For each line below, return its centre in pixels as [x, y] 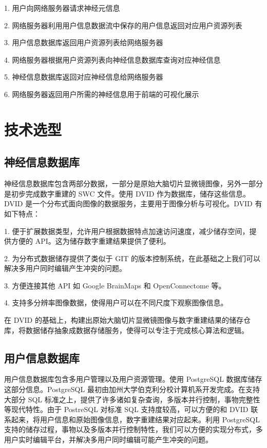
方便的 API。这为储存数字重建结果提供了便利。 [91, 241]
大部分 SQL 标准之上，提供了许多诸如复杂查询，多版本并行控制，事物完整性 [132, 399]
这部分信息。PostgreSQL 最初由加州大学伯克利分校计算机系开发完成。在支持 [132, 389]
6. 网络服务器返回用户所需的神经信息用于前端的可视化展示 [102, 94]
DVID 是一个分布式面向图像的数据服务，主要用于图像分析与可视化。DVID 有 [133, 203]
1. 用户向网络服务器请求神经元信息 [62, 8]
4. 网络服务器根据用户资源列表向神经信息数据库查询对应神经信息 [112, 59]
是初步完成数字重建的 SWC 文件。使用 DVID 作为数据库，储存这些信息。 [127, 193]
